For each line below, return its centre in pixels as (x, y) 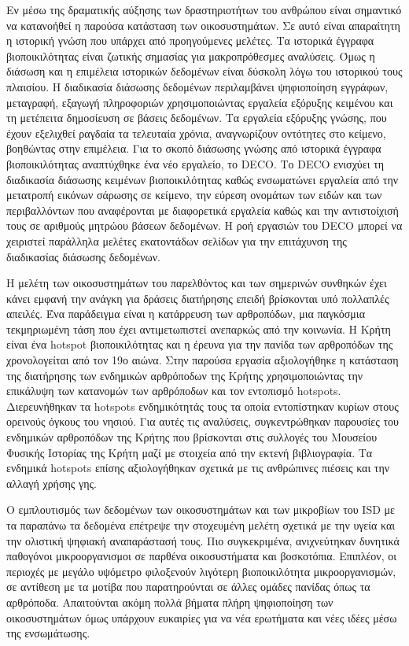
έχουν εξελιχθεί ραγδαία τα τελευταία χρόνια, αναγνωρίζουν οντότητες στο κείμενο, (196, 133)
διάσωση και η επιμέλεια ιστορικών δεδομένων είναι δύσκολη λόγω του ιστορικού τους (204, 71)
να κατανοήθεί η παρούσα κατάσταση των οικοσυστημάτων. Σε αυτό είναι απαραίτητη (203, 25)
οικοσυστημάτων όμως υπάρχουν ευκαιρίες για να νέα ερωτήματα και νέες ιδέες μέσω (202, 617)
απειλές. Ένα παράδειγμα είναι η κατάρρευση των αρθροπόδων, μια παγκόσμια (186, 314)
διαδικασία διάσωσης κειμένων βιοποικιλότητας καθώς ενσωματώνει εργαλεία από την (203, 179)
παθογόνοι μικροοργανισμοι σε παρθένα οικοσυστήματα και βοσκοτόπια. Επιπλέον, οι (202, 556)
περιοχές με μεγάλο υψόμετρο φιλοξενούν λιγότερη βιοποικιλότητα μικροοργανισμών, (201, 571)
